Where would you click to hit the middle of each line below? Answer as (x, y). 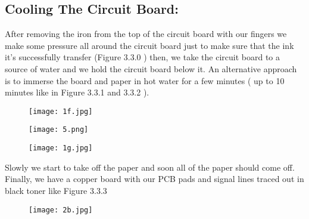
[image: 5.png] (59, 130)
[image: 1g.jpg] (61, 148)
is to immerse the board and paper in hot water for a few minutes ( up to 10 (145, 80)
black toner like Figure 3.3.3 (56, 190)
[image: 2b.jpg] (61, 210)
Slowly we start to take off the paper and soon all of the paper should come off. (150, 167)
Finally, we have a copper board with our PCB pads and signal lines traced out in (154, 179)
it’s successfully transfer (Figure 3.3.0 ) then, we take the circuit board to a (142, 57)
